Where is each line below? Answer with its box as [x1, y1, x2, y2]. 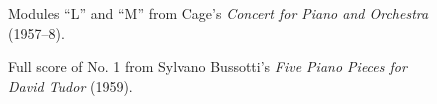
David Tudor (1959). [8, 75, 133, 96]
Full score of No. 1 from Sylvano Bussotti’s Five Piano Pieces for [8, 56, 407, 77]
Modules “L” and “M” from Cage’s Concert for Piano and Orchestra [8, 3, 429, 23]
